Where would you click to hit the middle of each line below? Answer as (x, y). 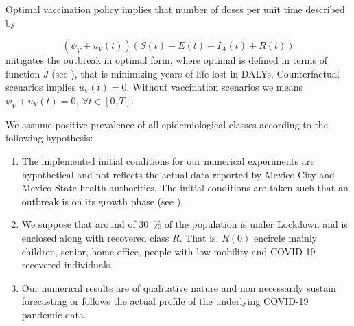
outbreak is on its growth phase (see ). (103, 201)
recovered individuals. (67, 265)
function (23, 73)
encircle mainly (285, 237)
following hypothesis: (49, 138)
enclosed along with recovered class (95, 237)
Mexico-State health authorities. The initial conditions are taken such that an (185, 188)
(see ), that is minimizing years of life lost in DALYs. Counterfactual (196, 73)
